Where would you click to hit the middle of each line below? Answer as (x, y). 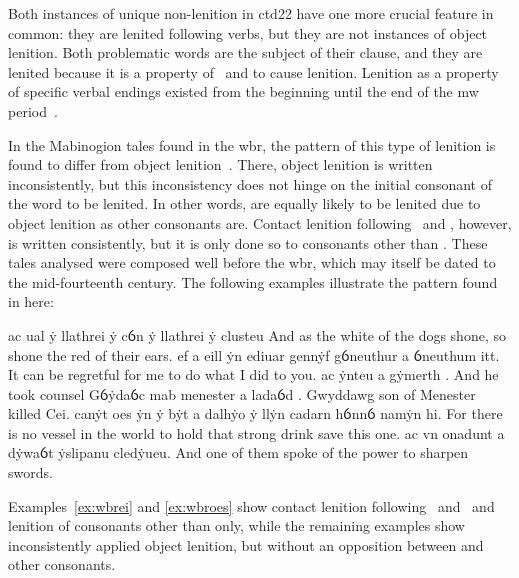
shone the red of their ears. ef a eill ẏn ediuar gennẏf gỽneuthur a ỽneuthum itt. (254, 354)
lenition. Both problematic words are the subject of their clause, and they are (245, 52)
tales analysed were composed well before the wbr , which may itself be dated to (252, 262)
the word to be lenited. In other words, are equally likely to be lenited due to (244, 203)
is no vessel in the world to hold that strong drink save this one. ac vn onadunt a (256, 432)
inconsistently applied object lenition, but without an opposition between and (246, 544)
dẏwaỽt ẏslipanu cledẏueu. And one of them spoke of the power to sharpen (238, 452)
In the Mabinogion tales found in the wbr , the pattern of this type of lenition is (252, 144)
